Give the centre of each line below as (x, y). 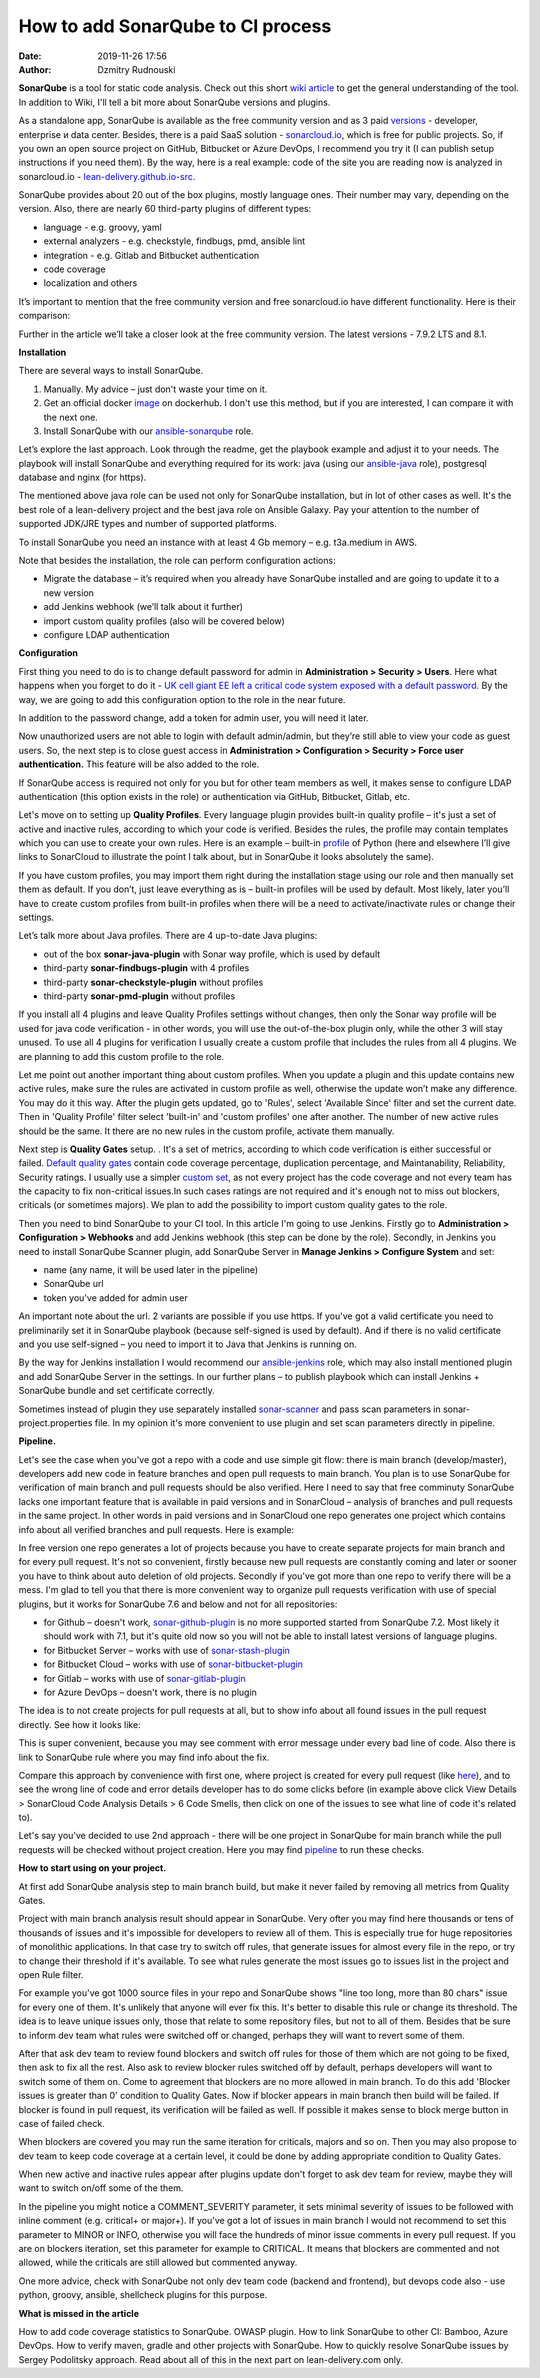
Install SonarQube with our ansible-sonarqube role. (148, 431)
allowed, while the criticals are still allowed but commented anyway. (158, 2262)
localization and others (90, 283)
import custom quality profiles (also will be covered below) (164, 621)
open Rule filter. (51, 1974)
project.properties (55, 1422)
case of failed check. (61, 2123)
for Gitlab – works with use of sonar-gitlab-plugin (144, 1678)
